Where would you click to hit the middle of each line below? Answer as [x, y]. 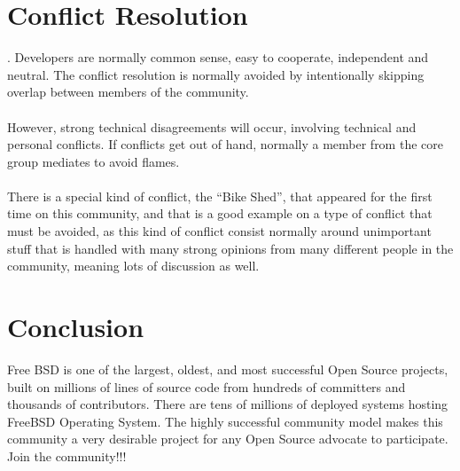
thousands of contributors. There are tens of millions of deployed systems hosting [228, 404]
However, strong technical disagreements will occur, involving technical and [212, 126]
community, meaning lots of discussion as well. [133, 266]
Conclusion [76, 327]
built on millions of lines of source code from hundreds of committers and [207, 386]
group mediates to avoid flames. [94, 161]
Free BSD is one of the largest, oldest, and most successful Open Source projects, [228, 369]
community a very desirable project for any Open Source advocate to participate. [228, 439]
